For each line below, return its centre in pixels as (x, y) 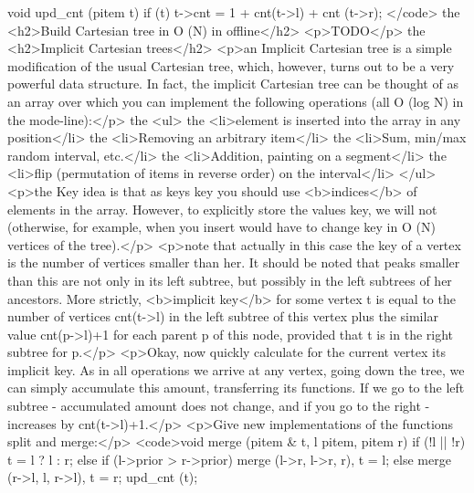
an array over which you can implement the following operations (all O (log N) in (236, 101)
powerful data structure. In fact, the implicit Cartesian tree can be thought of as (233, 84)
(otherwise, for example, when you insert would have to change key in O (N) (221, 227)
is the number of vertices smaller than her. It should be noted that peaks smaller (234, 262)
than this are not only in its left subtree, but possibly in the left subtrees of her (230, 280)
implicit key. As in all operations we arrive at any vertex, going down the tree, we (236, 369)
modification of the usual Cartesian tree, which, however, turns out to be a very (231, 65)
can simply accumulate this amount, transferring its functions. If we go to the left (236, 388)
